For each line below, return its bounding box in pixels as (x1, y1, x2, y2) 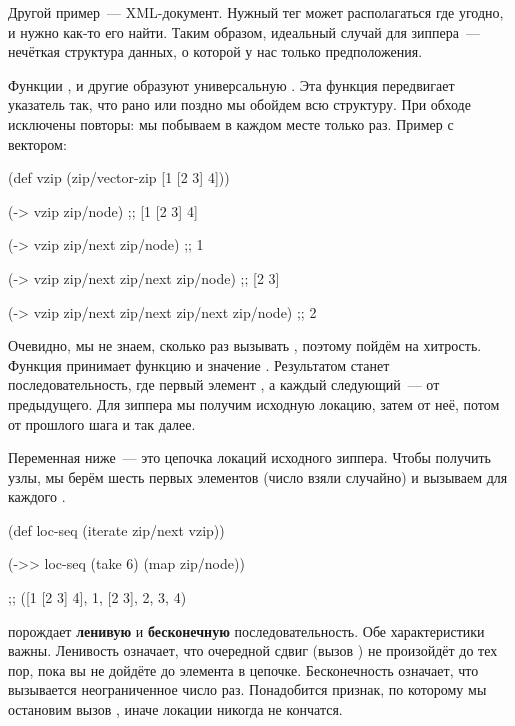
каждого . (8, 486, 66, 507)
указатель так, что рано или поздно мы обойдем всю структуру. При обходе (8, 94, 471, 115)
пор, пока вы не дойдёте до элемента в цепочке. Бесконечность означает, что (8, 659, 479, 680)
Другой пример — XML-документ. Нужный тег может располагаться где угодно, (8, 2, 504, 22)
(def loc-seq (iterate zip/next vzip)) (8, 519, 225, 540)
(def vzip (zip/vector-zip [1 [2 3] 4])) (8, 167, 230, 188)
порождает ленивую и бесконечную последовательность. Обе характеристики (8, 620, 485, 641)
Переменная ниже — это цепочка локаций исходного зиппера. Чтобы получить (8, 447, 491, 468)
